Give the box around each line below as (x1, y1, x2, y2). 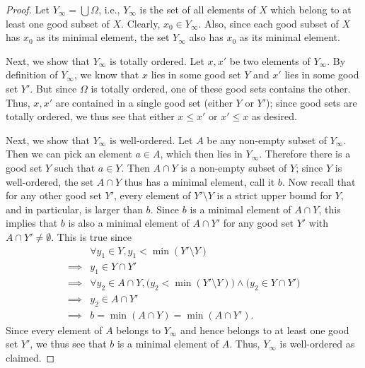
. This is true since (51, 229, 132, 244)
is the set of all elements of (139, 2, 256, 16)
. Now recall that (282, 174, 356, 189)
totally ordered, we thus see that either (6, 109, 175, 124)
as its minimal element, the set (36, 30, 170, 44)
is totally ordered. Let (110, 53, 204, 68)
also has (189, 30, 224, 44)
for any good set (223, 215, 294, 230)
